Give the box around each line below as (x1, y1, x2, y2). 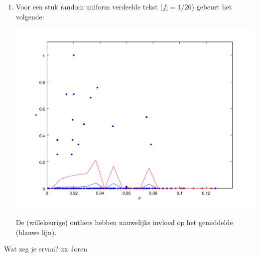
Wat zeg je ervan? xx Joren (4, 244, 88, 254)
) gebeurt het (191, 1, 232, 11)
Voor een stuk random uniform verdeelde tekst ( (15, 1, 163, 11)
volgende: (15, 11, 44, 21)
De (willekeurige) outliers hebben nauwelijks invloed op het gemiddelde (15, 217, 233, 227)
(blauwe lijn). (15, 227, 57, 237)
